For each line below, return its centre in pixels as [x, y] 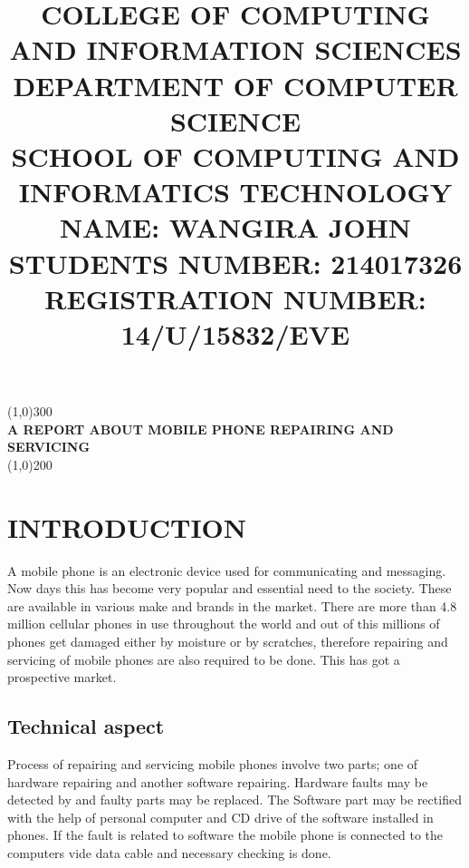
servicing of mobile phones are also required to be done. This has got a [204, 659]
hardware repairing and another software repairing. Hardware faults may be [218, 781]
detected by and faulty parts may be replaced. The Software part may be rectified [234, 800]
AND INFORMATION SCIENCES [235, 49]
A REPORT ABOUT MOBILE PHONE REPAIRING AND [201, 429]
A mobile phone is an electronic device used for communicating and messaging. [227, 570]
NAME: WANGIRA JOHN [235, 227]
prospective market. [62, 677]
